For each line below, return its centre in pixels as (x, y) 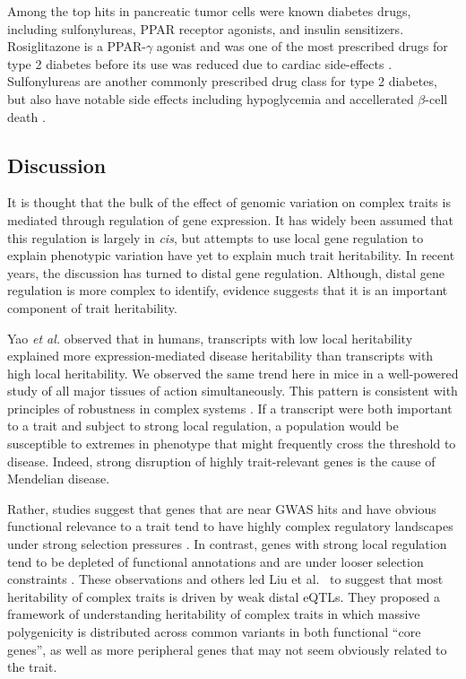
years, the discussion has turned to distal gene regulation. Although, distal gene (226, 272)
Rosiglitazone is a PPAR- (77, 46)
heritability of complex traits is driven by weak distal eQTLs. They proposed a (224, 596)
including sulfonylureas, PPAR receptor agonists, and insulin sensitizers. (206, 28)
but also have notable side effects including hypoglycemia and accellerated (211, 98)
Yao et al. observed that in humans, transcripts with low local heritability (210, 338)
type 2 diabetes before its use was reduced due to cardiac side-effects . (200, 63)
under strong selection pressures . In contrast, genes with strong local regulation (227, 544)
